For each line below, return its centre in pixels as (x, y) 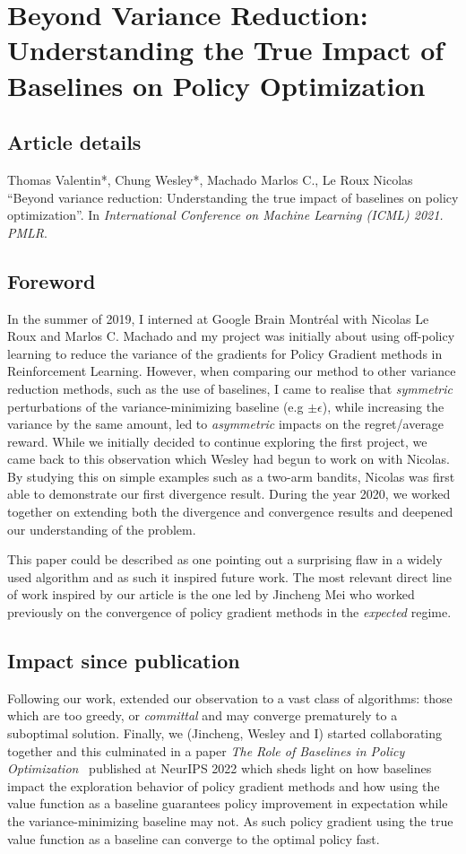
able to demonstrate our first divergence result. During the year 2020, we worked (229, 494)
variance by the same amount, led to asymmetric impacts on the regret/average (226, 424)
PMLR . (27, 232)
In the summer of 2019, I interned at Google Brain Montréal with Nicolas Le (218, 318)
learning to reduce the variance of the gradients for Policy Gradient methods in (225, 353)
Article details (74, 142)
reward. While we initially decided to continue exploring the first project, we (217, 441)
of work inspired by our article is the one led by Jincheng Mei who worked (211, 594)
